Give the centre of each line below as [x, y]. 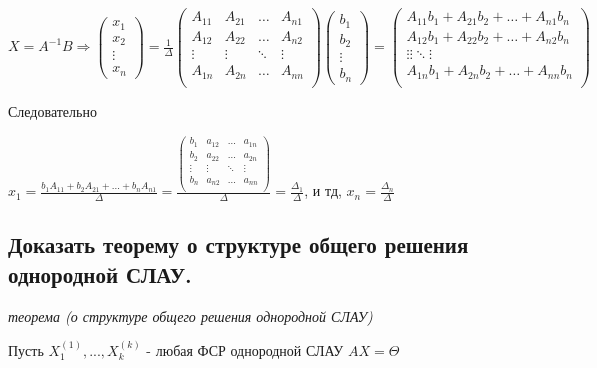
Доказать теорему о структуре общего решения [238, 244]
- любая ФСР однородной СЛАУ [245, 349]
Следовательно [52, 110]
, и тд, [323, 190]
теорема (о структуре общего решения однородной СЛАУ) [190, 315]
